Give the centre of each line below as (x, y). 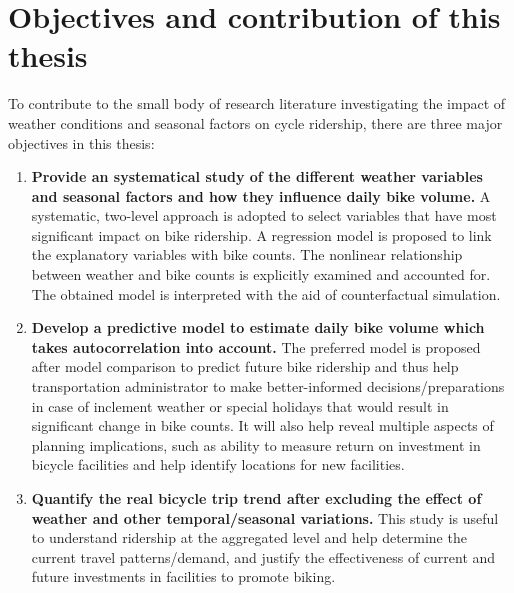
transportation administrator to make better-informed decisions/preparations (268, 386)
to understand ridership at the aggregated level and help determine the (249, 537)
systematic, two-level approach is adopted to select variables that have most (264, 215)
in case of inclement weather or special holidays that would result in (240, 405)
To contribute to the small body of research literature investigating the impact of (257, 103)
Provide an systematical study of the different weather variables (257, 176)
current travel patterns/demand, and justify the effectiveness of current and (263, 556)
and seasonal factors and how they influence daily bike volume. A (261, 195)
